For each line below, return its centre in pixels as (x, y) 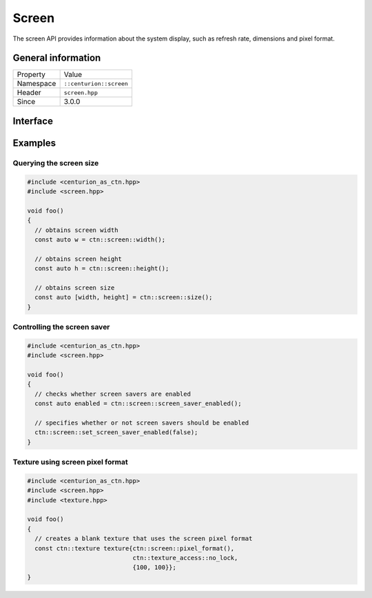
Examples (34, 143)
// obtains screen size (75, 288)
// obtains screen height (78, 259)
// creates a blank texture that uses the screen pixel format (144, 539)
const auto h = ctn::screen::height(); (102, 269)
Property (31, 74)
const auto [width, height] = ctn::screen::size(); (124, 297)
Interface (33, 121)
